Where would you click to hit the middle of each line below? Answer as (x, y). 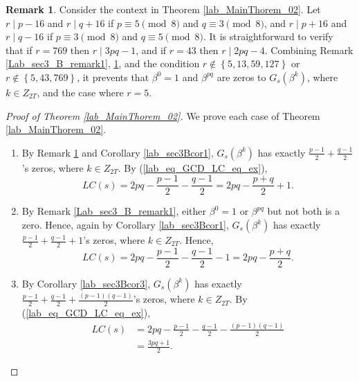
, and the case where (80, 92)
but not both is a (304, 211)
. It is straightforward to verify (268, 36)
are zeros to (241, 77)
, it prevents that (113, 77)
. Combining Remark (309, 50)
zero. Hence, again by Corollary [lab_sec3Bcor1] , (125, 224)
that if (19, 50)
